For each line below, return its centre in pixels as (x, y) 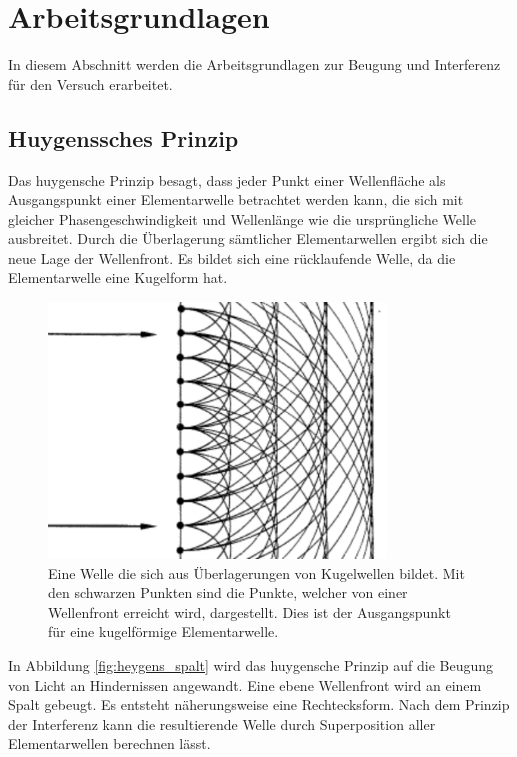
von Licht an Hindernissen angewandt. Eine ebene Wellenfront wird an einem (245, 684)
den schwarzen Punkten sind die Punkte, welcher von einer (228, 592)
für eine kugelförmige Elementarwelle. (163, 631)
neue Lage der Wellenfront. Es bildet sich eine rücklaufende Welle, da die (232, 257)
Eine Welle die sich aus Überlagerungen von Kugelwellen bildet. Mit (256, 572)
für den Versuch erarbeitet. (90, 83)
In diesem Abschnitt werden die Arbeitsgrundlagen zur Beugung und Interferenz (254, 64)
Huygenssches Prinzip (123, 137)
